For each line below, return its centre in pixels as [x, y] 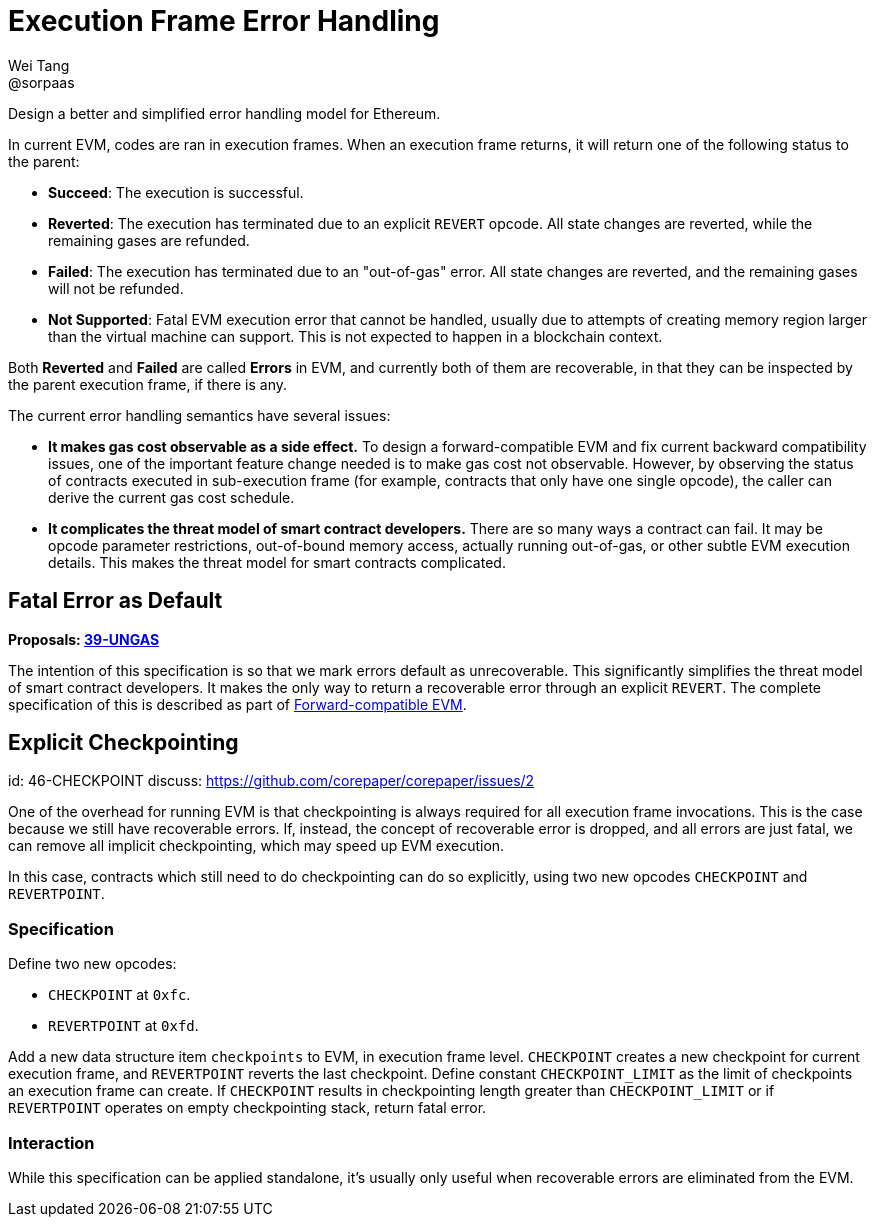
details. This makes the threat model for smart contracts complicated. [277, 562]
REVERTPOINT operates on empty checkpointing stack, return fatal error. [247, 1108]
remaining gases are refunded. [149, 240]
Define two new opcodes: [92, 964]
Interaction [51, 1142]
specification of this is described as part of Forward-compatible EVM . [237, 704]
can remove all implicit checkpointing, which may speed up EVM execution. [256, 846]
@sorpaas [41, 82]
